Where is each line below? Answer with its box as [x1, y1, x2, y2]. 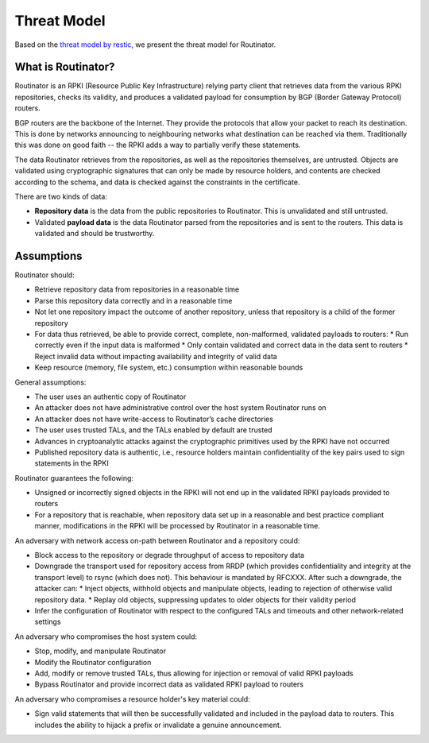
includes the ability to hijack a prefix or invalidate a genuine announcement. [34, 720, 282, 729]
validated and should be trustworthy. [34, 229, 155, 238]
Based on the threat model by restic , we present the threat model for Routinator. [14, 40, 276, 49]
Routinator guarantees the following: [14, 473, 134, 482]
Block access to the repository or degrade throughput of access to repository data [34, 551, 305, 560]
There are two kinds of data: [14, 192, 107, 201]
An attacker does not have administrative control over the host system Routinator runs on [34, 403, 327, 412]
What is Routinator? [14, 60, 115, 74]
